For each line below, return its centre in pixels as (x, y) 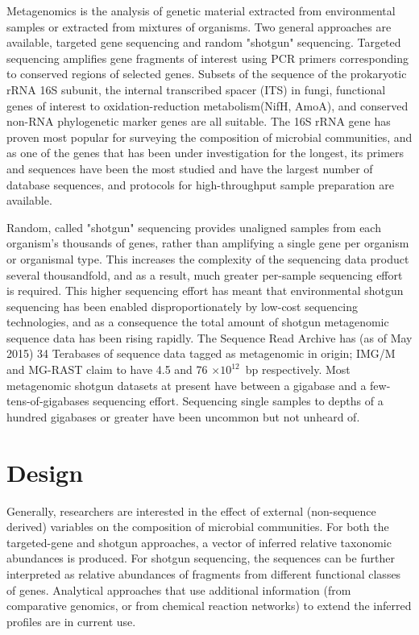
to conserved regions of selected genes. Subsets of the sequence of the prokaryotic (207, 74)
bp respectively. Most (298, 369)
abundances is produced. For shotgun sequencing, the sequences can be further (201, 558)
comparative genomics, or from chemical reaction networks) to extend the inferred (209, 606)
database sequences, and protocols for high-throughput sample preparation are (200, 184)
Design (45, 472)
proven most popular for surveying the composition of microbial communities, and (209, 137)
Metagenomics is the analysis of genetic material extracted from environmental (201, 10)
